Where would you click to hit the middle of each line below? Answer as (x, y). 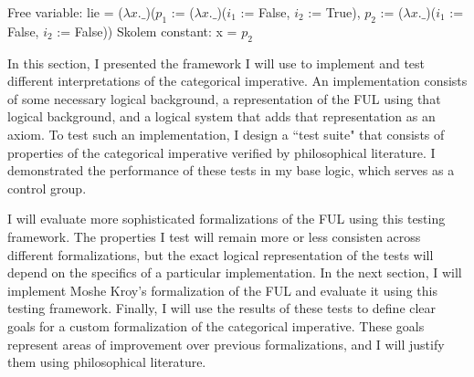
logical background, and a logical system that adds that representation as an (221, 116)
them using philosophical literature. (107, 362)
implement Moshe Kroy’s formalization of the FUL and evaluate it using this (222, 290)
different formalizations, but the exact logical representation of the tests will (221, 254)
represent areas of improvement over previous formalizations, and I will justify (226, 344)
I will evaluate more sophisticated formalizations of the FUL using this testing (226, 219)
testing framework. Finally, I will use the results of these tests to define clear (222, 308)
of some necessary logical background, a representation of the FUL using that (224, 98)
